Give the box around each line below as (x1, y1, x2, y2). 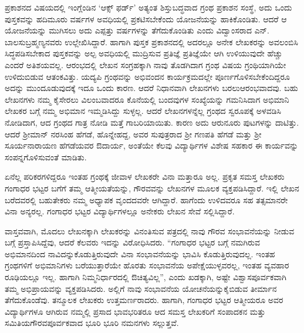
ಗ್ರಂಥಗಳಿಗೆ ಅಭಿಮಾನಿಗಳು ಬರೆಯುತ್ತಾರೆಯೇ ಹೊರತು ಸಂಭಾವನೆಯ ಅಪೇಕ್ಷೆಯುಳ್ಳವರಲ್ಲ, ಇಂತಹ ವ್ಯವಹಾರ (5, 259, 289, 271)
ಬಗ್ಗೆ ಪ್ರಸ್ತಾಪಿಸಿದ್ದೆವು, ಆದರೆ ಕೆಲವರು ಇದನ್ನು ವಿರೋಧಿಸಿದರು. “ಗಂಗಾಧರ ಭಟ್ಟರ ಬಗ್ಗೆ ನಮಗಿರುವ (5, 236, 260, 248)
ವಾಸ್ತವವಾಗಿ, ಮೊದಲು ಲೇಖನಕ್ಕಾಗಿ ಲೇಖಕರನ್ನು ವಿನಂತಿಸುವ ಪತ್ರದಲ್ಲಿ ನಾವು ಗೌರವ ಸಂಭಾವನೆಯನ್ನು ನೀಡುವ (5, 224, 295, 237)
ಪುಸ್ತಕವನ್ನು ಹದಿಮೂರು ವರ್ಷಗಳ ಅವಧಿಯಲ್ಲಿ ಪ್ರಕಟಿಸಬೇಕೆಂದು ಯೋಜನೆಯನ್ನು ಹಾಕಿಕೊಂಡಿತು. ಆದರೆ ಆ (5, 12, 287, 25)
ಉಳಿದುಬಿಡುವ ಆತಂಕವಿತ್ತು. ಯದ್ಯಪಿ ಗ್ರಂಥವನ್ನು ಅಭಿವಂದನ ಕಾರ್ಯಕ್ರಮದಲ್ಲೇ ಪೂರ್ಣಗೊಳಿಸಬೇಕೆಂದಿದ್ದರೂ (5, 70, 290, 82)
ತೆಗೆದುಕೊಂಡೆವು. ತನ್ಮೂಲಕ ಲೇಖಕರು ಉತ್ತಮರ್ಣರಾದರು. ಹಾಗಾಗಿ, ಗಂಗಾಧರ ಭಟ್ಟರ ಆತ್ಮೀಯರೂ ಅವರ (5, 294, 283, 306)
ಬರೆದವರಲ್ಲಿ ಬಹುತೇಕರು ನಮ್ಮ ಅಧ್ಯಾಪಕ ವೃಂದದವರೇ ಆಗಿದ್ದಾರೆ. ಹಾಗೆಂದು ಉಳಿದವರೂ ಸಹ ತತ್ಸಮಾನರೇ (5, 193, 288, 206)
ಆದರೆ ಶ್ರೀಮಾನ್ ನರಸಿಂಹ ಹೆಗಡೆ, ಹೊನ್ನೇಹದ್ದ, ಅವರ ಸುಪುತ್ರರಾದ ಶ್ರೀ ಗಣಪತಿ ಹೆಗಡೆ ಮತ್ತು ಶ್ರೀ (5, 127, 262, 140)
